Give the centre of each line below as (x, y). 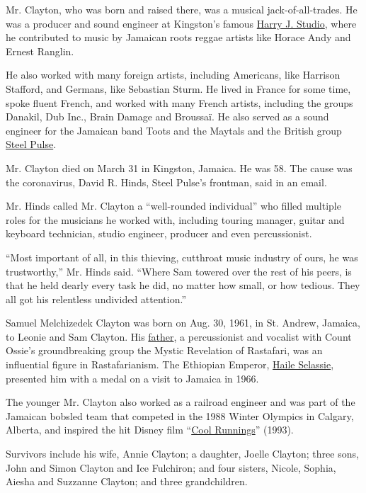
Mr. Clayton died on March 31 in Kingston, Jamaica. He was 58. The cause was (179, 168)
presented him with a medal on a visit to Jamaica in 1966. (132, 378)
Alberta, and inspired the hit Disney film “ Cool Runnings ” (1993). (150, 430)
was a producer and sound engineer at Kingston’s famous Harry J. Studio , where (181, 23)
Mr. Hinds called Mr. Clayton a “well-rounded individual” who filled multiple (173, 206)
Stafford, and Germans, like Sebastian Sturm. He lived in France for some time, (178, 88)
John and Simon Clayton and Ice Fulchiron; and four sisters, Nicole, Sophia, (171, 467)
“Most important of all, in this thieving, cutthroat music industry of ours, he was (182, 257)
